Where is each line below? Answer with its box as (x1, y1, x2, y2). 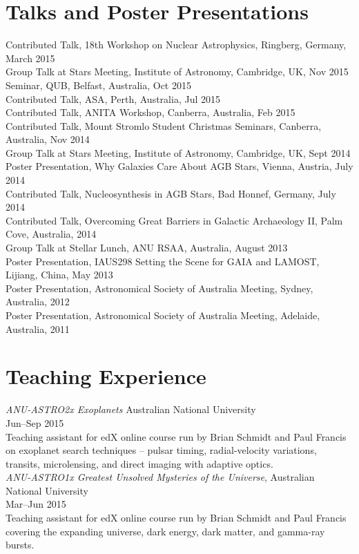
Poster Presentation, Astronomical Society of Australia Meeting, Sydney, (6, 280, 313, 295)
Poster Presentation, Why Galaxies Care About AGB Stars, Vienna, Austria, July (6, 159, 353, 173)
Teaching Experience (6, 362, 206, 390)
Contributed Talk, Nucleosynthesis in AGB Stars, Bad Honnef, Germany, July (6, 186, 336, 200)
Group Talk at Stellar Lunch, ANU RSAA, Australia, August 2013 (6, 240, 288, 255)
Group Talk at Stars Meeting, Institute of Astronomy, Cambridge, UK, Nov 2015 (6, 64, 349, 79)
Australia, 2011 (6, 321, 70, 336)
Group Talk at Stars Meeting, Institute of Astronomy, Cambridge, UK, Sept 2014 (6, 145, 351, 160)
